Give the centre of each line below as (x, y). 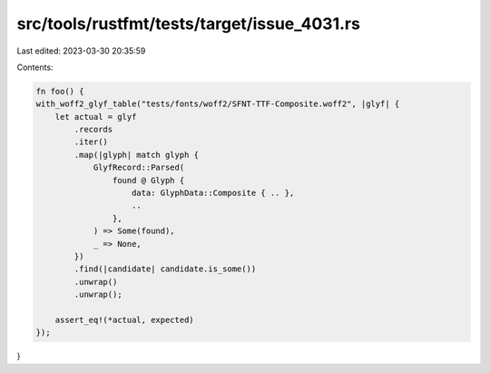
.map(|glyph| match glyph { (137, 155)
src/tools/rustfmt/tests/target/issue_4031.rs (188, 24)
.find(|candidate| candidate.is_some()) (165, 269)
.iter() (91, 142)
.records (93, 130)
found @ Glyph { (148, 180)
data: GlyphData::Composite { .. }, (213, 193)
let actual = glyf (96, 117)
